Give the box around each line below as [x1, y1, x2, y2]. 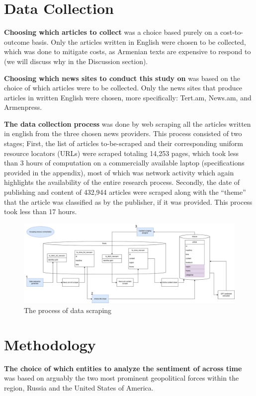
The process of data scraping [24, 305, 112, 316]
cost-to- [220, 27, 243, 37]
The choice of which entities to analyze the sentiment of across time [4, 363, 242, 373]
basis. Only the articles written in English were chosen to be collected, [31, 36, 246, 47]
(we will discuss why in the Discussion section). [4, 56, 148, 66]
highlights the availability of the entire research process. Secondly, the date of [4, 177, 240, 187]
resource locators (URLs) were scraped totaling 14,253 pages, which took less [4, 148, 239, 158]
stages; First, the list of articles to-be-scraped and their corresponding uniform [4, 138, 243, 149]
